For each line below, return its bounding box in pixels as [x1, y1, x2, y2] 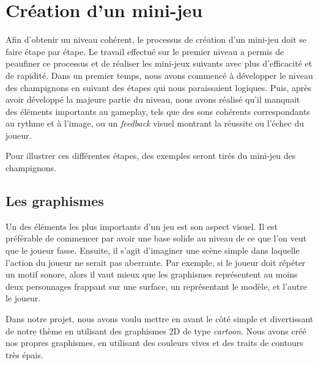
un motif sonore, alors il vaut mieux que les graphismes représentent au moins [6, 268, 298, 281]
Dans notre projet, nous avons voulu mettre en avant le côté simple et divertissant [6, 312, 314, 325]
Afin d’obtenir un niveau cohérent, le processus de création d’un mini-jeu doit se [6, 33, 307, 46]
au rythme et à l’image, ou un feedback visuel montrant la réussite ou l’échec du [6, 117, 305, 130]
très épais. [6, 348, 43, 361]
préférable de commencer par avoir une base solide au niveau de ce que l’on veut [6, 232, 307, 245]
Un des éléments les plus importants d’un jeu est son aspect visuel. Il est [6, 219, 278, 232]
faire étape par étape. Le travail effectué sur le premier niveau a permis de [6, 45, 284, 57]
